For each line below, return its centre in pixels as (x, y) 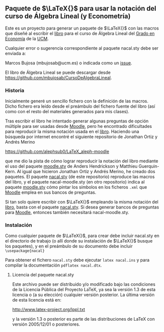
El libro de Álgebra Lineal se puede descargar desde (58, 72)
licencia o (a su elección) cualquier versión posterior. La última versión (83, 295)
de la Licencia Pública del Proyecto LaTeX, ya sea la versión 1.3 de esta (84, 290)
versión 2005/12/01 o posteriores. (46, 324)
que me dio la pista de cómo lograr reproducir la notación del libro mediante (82, 161)
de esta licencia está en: (37, 300)
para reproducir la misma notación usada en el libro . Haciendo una (72, 132)
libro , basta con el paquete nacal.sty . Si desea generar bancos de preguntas (82, 207)
